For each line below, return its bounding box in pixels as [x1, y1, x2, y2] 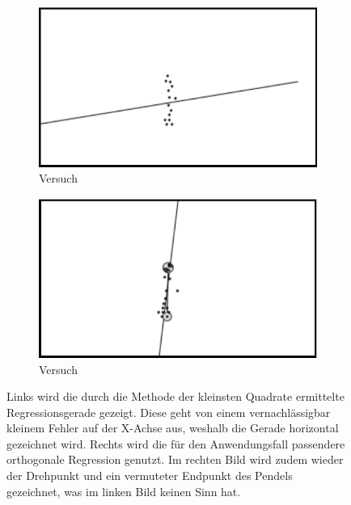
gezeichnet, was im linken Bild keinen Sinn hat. [6, 482, 241, 499]
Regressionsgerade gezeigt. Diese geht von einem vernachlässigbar [6, 403, 331, 420]
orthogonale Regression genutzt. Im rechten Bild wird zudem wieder [6, 451, 344, 468]
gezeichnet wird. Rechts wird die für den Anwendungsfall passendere [6, 435, 345, 452]
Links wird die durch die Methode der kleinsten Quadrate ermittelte [6, 388, 345, 405]
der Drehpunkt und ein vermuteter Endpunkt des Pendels [6, 467, 293, 484]
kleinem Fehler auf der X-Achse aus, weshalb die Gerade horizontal [6, 419, 339, 436]
